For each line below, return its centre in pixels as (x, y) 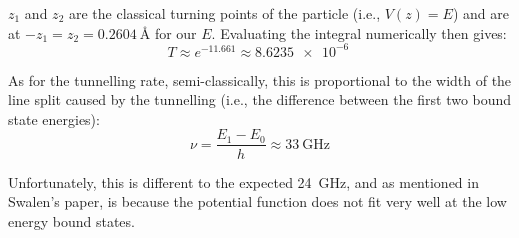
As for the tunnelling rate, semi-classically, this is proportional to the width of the (260, 79)
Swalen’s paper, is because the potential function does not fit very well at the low (257, 201)
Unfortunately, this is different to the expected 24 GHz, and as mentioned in (243, 181)
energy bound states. (71, 220)
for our (175, 32)
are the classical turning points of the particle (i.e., (224, 13)
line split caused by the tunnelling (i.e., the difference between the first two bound (260, 99)
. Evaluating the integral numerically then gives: (359, 32)
